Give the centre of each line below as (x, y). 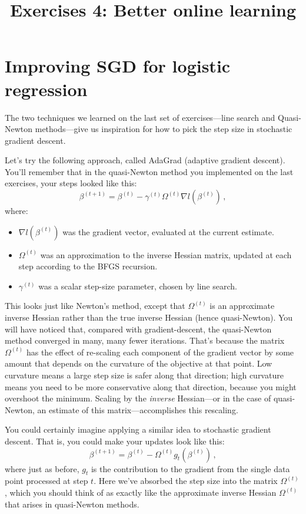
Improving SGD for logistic (118, 66)
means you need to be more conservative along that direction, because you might (151, 386)
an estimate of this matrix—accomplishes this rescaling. (138, 409)
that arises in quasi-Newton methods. (72, 504)
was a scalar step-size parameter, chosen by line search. (138, 286)
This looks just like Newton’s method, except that (95, 306)
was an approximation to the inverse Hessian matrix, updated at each (166, 254)
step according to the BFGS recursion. (88, 266)
